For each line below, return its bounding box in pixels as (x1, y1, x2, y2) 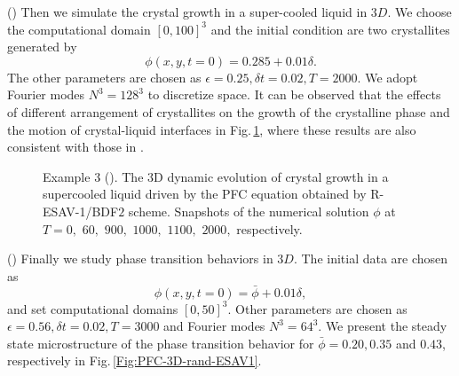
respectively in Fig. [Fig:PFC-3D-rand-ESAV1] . (7, 351, 262, 370)
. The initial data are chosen (293, 249, 448, 268)
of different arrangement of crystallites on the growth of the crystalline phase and (7, 102, 450, 121)
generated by (7, 37, 77, 56)
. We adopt (357, 67, 418, 86)
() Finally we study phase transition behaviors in (7, 249, 273, 268)
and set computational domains (7, 299, 178, 317)
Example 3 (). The (43, 167, 144, 185)
